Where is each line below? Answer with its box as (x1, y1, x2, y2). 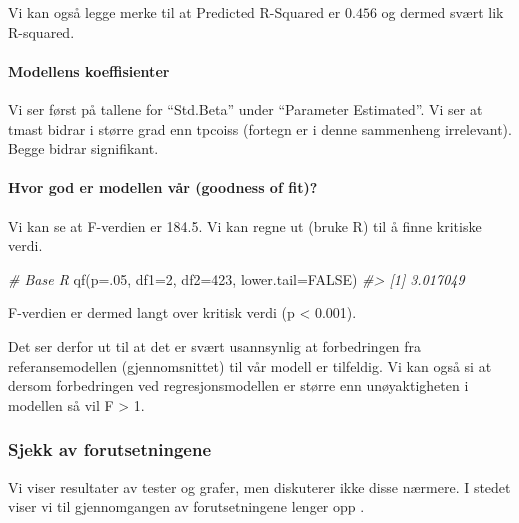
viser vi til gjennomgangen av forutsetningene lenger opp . (8, 496, 365, 517)
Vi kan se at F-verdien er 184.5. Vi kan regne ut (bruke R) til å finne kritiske (8, 215, 482, 236)
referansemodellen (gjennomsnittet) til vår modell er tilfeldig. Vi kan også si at (8, 355, 492, 376)
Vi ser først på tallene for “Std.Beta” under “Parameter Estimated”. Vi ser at (8, 98, 483, 119)
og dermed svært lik (381, 2, 504, 22)
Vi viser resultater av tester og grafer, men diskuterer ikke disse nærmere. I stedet (8, 476, 511, 497)
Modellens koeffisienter (8, 60, 170, 81)
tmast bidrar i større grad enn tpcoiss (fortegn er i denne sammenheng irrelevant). (8, 118, 512, 139)
